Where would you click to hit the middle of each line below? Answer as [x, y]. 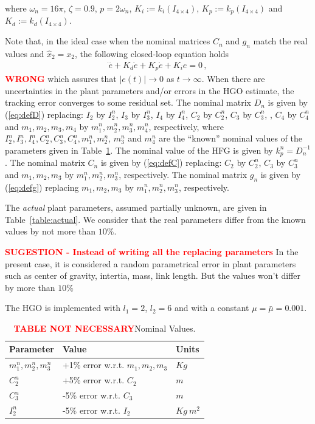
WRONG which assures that [61, 79]
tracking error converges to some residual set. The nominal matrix [128, 102]
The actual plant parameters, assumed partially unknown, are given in [136, 207]
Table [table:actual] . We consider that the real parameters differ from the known [155, 219]
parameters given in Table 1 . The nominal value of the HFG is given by [139, 150]
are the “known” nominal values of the [231, 138]
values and [25, 53]
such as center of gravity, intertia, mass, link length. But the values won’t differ [153, 275]
